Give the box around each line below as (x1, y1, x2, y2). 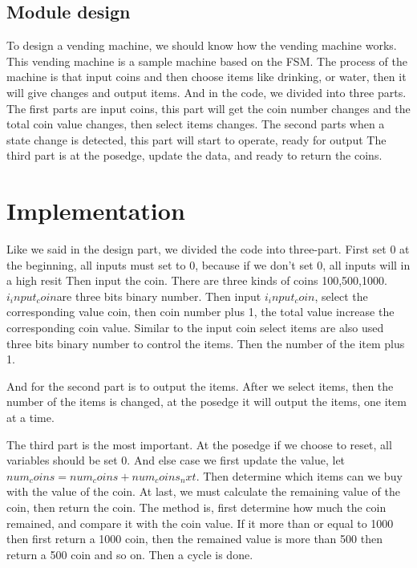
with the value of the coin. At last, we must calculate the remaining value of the (6, 483, 400, 500)
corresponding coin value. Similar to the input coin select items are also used (6, 319, 384, 336)
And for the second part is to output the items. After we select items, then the (6, 377, 394, 394)
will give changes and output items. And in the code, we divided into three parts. (6, 83, 407, 100)
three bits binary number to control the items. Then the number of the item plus (6, 335, 405, 351)
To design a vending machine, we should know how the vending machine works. (6, 37, 397, 54)
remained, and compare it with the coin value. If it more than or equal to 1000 (6, 514, 394, 531)
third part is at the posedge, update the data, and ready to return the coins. (6, 147, 383, 164)
